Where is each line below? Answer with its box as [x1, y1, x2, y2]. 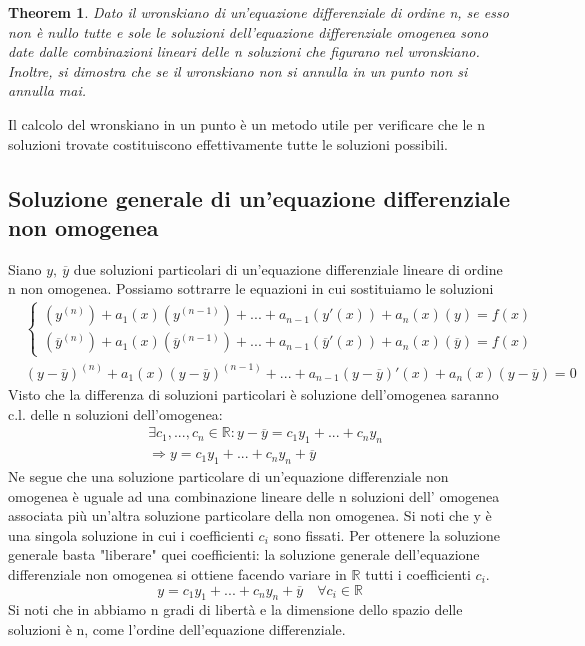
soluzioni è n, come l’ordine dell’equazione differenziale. [8, 619, 346, 640]
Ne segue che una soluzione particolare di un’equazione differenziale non [8, 466, 449, 487]
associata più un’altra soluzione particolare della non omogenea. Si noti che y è [8, 505, 492, 526]
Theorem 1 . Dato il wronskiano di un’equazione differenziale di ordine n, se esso [8, 2, 509, 22]
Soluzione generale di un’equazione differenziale [8, 182, 511, 213]
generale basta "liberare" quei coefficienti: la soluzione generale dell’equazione [8, 544, 480, 565]
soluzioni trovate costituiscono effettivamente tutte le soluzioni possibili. [8, 133, 448, 154]
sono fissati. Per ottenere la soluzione [273, 524, 500, 545]
